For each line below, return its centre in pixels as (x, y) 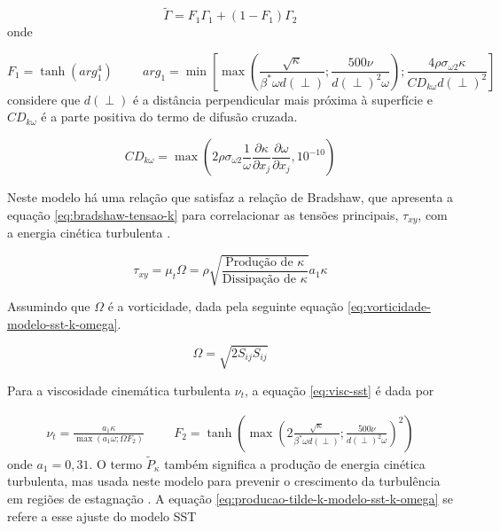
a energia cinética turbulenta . (89, 233)
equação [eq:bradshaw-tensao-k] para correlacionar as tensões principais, (203, 214)
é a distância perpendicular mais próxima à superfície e (282, 99)
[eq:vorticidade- (389, 306)
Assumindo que (49, 306)
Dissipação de (259, 279)
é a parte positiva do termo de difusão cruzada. (169, 117)
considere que (44, 99)
